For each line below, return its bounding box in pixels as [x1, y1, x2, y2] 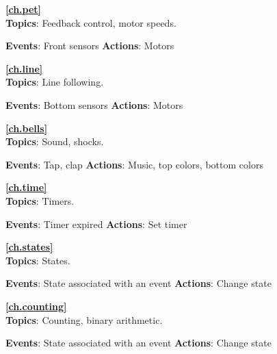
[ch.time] [5, 180, 47, 194]
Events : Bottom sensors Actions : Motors [5, 97, 183, 112]
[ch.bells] [5, 121, 48, 135]
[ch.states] [5, 240, 53, 254]
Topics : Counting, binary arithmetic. [5, 312, 163, 327]
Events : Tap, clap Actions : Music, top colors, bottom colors [5, 157, 263, 171]
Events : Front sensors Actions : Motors [5, 38, 174, 53]
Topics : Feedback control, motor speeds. [5, 15, 176, 29]
